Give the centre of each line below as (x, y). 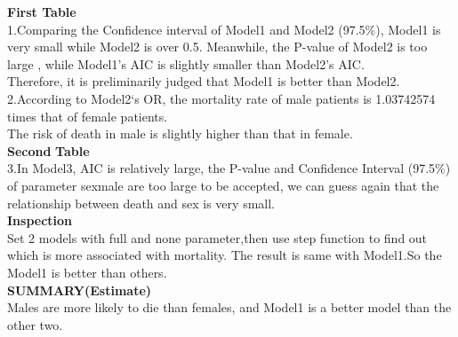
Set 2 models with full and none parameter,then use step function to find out (217, 237)
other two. (35, 324)
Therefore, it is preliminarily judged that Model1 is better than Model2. (204, 81)
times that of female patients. (88, 116)
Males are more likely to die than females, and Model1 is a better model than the (229, 307)
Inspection (40, 220)
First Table (42, 12)
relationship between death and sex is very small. (141, 203)
